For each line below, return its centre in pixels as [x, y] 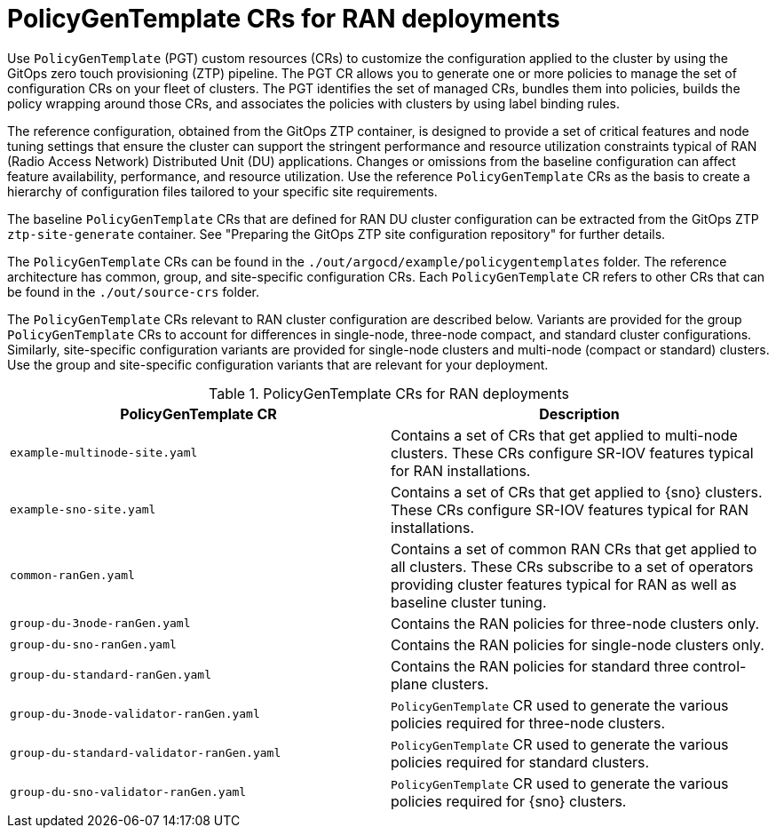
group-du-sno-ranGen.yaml [93, 645]
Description [579, 414]
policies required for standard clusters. [520, 762]
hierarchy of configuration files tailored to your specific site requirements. [222, 191]
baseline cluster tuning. [469, 602]
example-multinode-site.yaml [104, 453]
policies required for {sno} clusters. [509, 801]
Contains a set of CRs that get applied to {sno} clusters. [577, 492]
